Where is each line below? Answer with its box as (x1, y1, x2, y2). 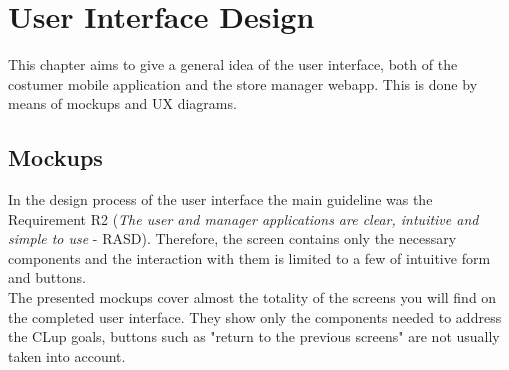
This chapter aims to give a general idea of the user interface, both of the (8, 54, 458, 75)
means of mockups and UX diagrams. (8, 93, 237, 114)
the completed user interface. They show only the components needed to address (8, 306, 502, 327)
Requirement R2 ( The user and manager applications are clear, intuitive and (8, 208, 479, 229)
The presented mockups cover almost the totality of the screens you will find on (8, 287, 497, 308)
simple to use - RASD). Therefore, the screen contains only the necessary (8, 228, 457, 249)
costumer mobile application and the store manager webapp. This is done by (8, 73, 478, 94)
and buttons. (8, 267, 86, 288)
